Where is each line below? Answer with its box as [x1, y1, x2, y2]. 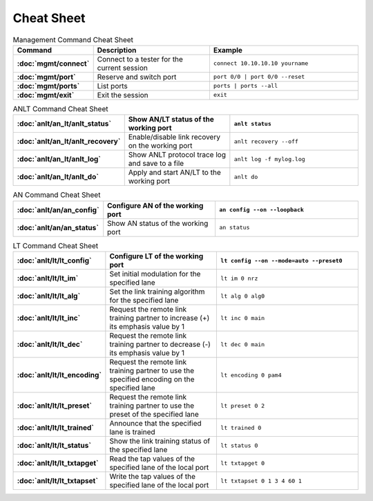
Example [213, 45, 243, 55]
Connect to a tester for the [97, 54, 183, 64]
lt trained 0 [220, 424, 262, 431]
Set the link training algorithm [109, 287, 205, 296]
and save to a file [128, 159, 184, 169]
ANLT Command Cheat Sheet [12, 104, 108, 114]
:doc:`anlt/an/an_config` [17, 205, 99, 214]
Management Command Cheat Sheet [12, 35, 134, 44]
